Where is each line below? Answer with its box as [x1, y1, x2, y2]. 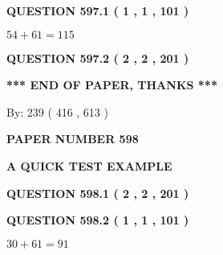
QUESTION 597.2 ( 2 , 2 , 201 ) [6, 49, 189, 66]
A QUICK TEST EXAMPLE [6, 157, 172, 174]
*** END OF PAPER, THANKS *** [6, 76, 217, 93]
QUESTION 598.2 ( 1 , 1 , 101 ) [6, 212, 189, 228]
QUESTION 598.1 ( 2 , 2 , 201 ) [6, 184, 189, 201]
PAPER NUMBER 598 [6, 130, 139, 147]
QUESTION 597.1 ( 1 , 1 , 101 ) [6, 2, 189, 19]
